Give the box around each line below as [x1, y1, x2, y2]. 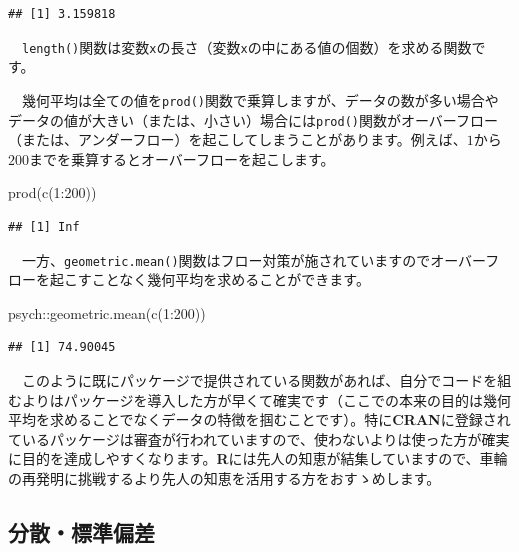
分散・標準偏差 [8, 516, 155, 547]
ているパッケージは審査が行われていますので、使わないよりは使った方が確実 [8, 428, 510, 449]
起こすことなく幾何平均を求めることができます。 [49, 269, 370, 290]
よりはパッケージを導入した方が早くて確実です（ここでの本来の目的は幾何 [21, 389, 512, 410]
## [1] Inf [8, 219, 80, 234]
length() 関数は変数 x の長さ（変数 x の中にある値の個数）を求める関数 [22, 36, 472, 57]
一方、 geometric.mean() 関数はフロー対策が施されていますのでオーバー [21, 249, 486, 270]
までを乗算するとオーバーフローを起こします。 [29, 148, 335, 169]
